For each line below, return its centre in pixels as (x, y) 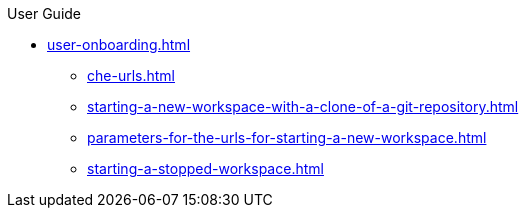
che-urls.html (131, 75)
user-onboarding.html (119, 44)
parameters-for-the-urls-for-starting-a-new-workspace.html (287, 137)
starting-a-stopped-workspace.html (205, 168)
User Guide (44, 13)
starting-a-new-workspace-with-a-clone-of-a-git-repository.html (303, 106)
